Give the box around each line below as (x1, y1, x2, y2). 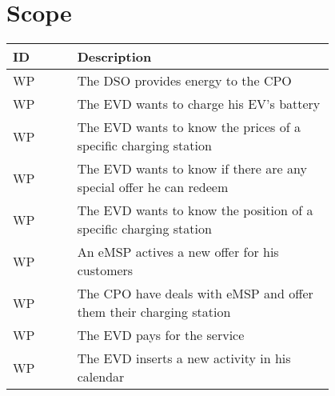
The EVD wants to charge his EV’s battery (77, 94, 321, 114)
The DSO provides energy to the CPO (77, 71, 292, 90)
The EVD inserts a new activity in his (77, 349, 291, 368)
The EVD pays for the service (77, 326, 245, 345)
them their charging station (77, 302, 231, 322)
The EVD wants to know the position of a (77, 201, 313, 220)
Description (77, 47, 152, 66)
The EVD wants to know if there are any (77, 159, 307, 178)
